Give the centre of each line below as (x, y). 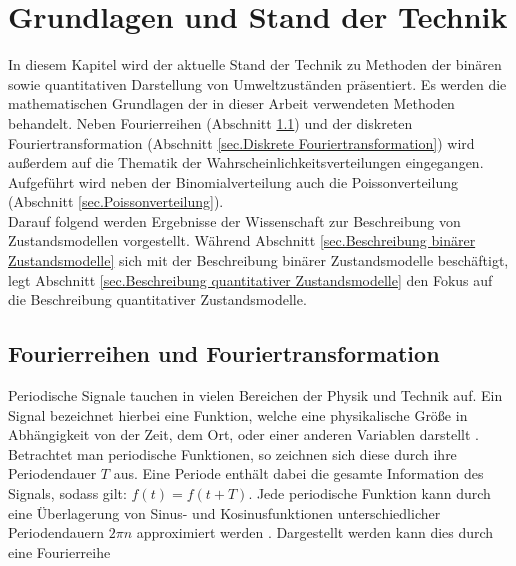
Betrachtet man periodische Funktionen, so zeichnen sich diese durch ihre (232, 453)
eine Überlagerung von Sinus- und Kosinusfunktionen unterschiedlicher (224, 512)
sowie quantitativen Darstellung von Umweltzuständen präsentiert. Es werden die (257, 83)
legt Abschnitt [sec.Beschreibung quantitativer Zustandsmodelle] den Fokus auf (250, 279)
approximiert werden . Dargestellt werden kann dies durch (315, 532)
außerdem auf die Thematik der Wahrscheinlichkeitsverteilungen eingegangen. (246, 162)
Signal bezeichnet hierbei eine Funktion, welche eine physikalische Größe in (238, 414)
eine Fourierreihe (59, 551)
